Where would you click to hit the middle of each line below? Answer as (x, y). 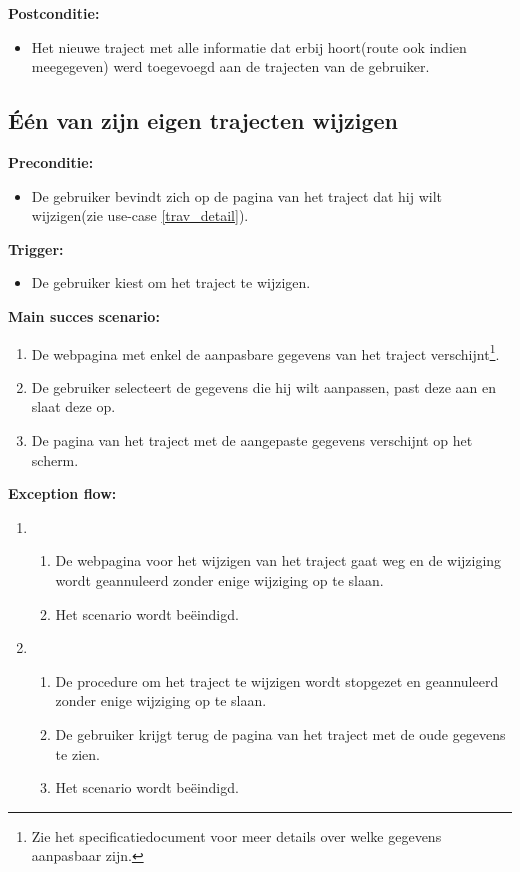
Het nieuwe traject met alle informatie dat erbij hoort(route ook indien (249, 46)
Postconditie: (54, 13)
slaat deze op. (73, 406)
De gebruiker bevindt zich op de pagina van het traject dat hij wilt (237, 195)
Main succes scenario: (84, 315)
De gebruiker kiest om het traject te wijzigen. (171, 282)
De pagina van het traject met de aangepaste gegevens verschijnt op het (252, 439)
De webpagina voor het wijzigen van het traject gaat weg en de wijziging (278, 560)
